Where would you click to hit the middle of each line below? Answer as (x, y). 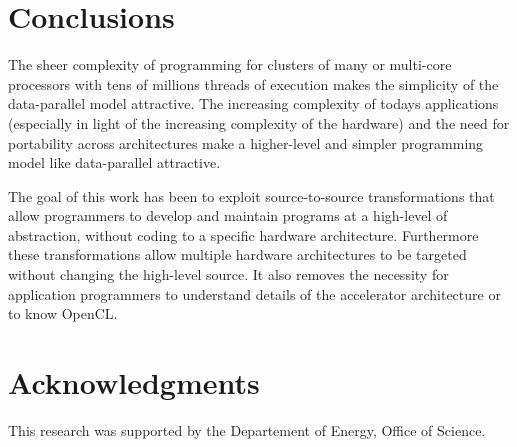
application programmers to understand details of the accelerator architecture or (254, 293)
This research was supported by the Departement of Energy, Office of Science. (247, 429)
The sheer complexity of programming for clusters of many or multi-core (230, 64)
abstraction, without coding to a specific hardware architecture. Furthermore (243, 234)
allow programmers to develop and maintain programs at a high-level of (228, 215)
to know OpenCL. (63, 313)
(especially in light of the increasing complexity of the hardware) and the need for (259, 122)
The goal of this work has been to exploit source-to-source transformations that (251, 195)
